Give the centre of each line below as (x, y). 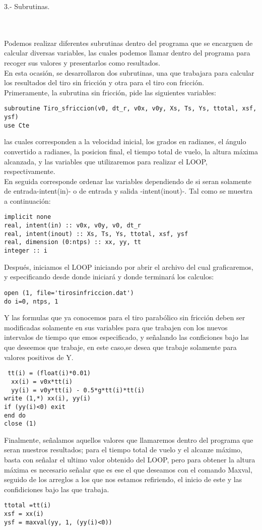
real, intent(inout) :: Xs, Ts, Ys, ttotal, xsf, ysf (96, 234)
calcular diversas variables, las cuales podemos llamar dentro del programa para (127, 53)
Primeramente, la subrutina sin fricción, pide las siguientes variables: (110, 92)
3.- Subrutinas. (27, 6)
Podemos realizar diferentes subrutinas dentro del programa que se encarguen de (128, 43)
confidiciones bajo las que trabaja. (57, 489)
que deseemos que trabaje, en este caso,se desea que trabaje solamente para (120, 347)
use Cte (17, 125)
